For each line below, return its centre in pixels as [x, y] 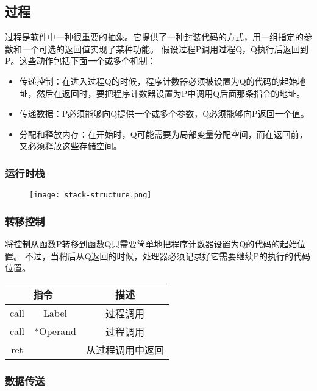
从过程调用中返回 [125, 350]
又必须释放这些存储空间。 [70, 146]
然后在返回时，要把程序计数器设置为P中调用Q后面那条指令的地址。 [171, 93]
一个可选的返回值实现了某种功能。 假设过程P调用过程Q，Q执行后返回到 [165, 48]
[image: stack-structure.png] [91, 195]
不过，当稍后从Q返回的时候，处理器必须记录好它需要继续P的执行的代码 [168, 255]
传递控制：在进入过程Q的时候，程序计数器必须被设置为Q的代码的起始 [158, 81]
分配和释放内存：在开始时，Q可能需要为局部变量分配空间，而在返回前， [163, 134]
